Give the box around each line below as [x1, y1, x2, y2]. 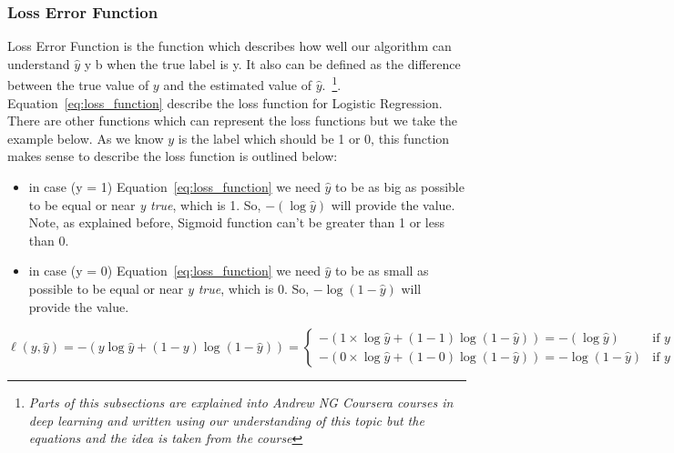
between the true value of [7, 75, 149, 95]
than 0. [28, 230, 69, 249]
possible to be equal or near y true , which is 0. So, [28, 279, 310, 297]
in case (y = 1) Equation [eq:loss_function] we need [28, 177, 321, 196]
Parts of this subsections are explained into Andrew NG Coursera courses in [28, 393, 454, 412]
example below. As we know [7, 128, 164, 147]
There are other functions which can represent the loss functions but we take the [7, 111, 458, 130]
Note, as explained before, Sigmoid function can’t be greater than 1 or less [28, 213, 444, 232]
